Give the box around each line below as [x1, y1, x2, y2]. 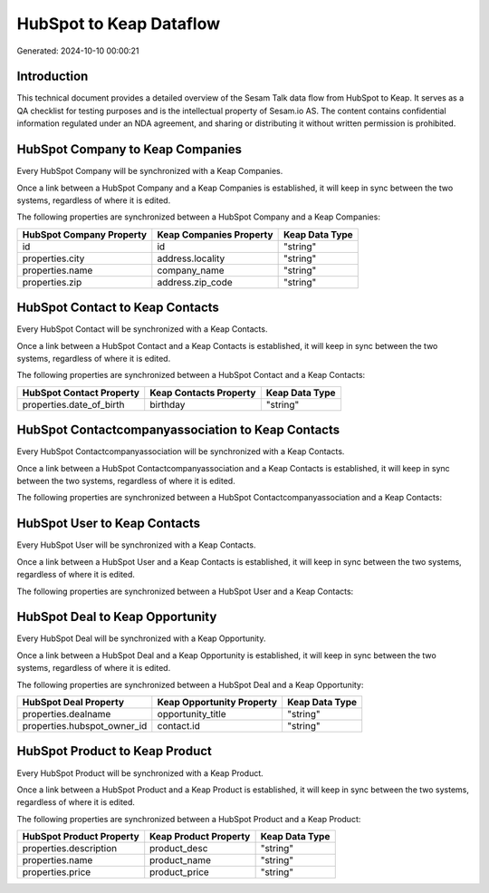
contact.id [157, 720, 201, 733]
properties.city [22, 252, 85, 265]
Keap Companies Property [157, 228, 273, 240]
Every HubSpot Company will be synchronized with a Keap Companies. [16, 166, 283, 177]
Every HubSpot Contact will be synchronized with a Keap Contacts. [16, 324, 268, 335]
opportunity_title [157, 708, 226, 721]
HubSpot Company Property [22, 228, 148, 240]
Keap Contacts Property [149, 386, 256, 399]
